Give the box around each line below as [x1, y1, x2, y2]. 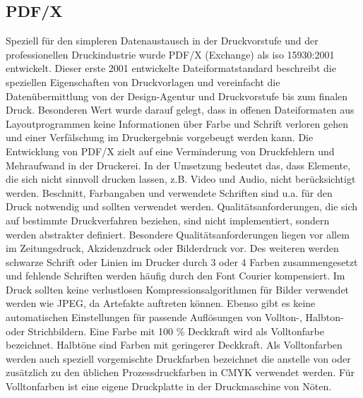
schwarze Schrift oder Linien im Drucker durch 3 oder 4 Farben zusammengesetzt [6, 254, 358, 269]
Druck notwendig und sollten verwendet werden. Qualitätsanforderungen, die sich [6, 199, 358, 214]
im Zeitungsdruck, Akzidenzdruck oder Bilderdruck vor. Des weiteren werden [6, 241, 339, 255]
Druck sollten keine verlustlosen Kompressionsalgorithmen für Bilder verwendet [6, 282, 350, 296]
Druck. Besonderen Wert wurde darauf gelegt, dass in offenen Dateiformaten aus [6, 102, 355, 117]
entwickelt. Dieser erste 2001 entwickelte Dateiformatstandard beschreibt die [6, 61, 336, 76]
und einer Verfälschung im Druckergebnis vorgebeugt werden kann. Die [6, 130, 314, 145]
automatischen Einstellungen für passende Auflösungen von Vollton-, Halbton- [6, 310, 344, 325]
